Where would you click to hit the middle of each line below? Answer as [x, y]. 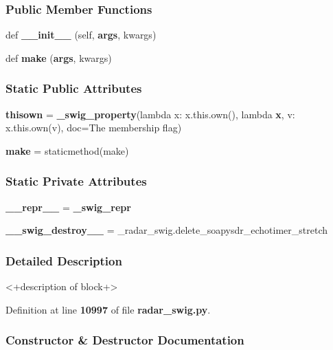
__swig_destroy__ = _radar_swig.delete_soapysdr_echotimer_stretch [167, 230]
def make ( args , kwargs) [59, 57]
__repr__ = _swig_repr [68, 207]
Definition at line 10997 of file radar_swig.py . [108, 309]
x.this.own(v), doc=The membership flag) [94, 128]
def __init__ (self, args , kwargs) [81, 35]
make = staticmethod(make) [67, 150]
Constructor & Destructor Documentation [125, 340]
